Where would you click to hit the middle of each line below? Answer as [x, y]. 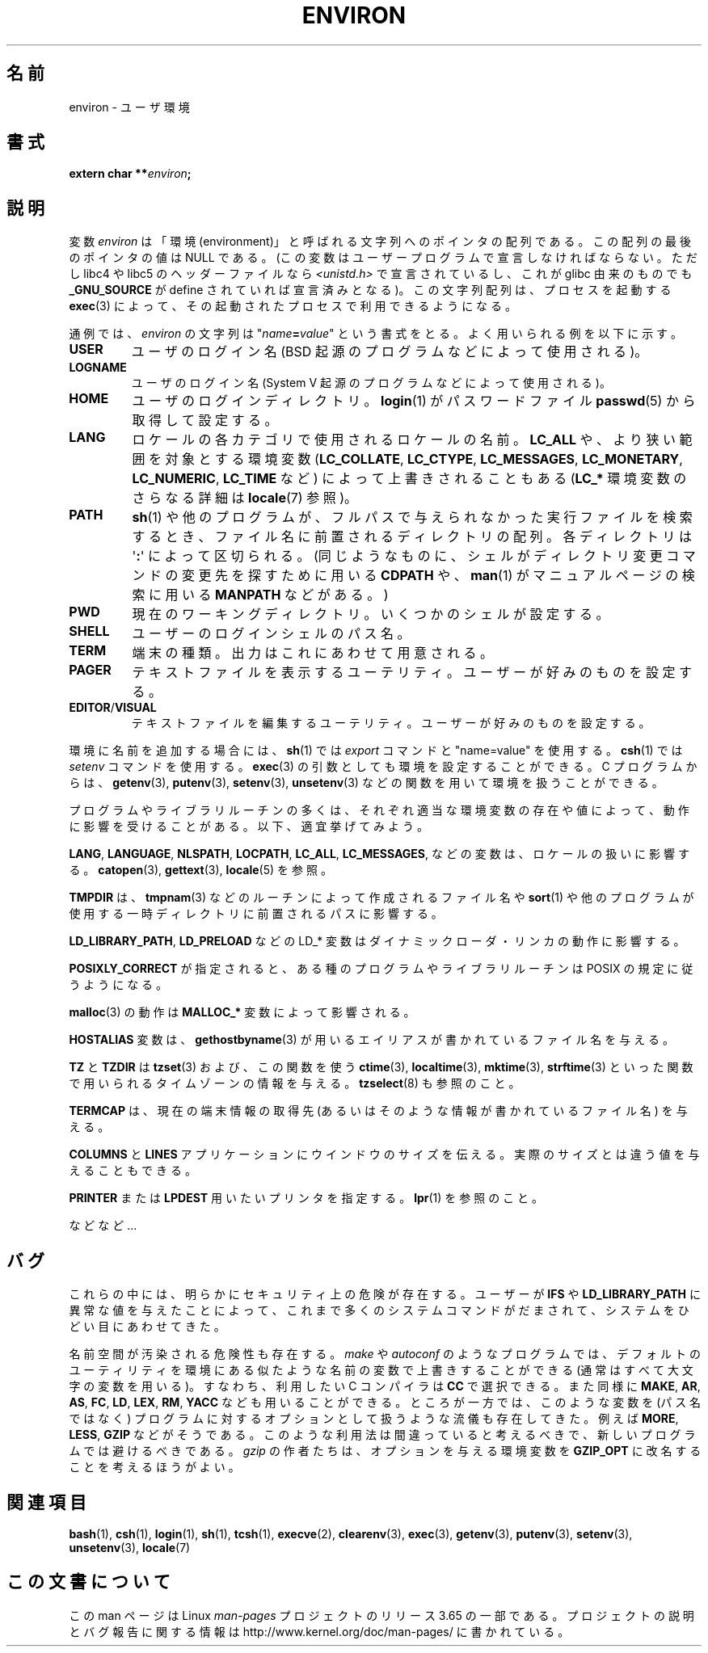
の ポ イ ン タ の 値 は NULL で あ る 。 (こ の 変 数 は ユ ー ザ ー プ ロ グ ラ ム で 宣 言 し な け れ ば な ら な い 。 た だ [383, 258]
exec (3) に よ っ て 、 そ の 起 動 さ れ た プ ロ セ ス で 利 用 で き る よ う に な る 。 [293, 306]
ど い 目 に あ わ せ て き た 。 [147, 1327]
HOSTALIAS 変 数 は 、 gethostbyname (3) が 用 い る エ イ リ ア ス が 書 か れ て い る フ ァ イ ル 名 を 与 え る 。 [372, 1040]
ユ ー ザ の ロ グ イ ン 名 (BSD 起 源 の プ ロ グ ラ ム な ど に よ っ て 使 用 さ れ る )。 [390, 352]
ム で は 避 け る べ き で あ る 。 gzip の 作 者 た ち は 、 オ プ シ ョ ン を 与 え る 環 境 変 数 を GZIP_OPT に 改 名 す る [385, 1451]
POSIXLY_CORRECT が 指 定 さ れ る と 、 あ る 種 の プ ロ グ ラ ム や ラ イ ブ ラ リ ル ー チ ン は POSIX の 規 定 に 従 [381, 969]
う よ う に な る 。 [118, 985]
